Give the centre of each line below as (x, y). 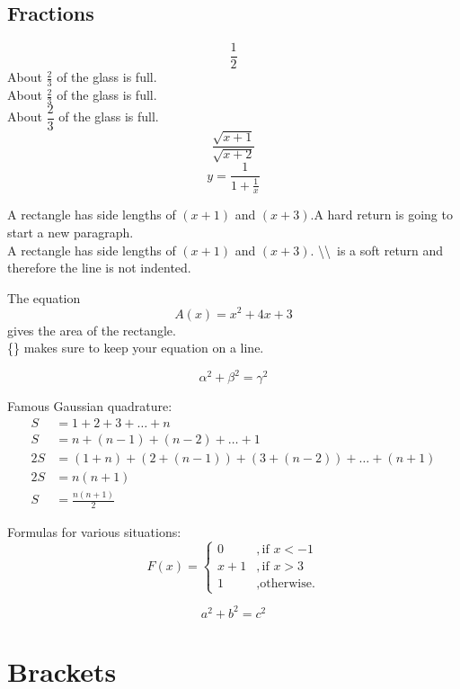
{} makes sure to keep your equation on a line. (136, 348)
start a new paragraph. (71, 233)
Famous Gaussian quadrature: (90, 406)
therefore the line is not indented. (99, 268)
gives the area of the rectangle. (92, 330)
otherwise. (287, 584)
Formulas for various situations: (94, 532)
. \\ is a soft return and (377, 250)
